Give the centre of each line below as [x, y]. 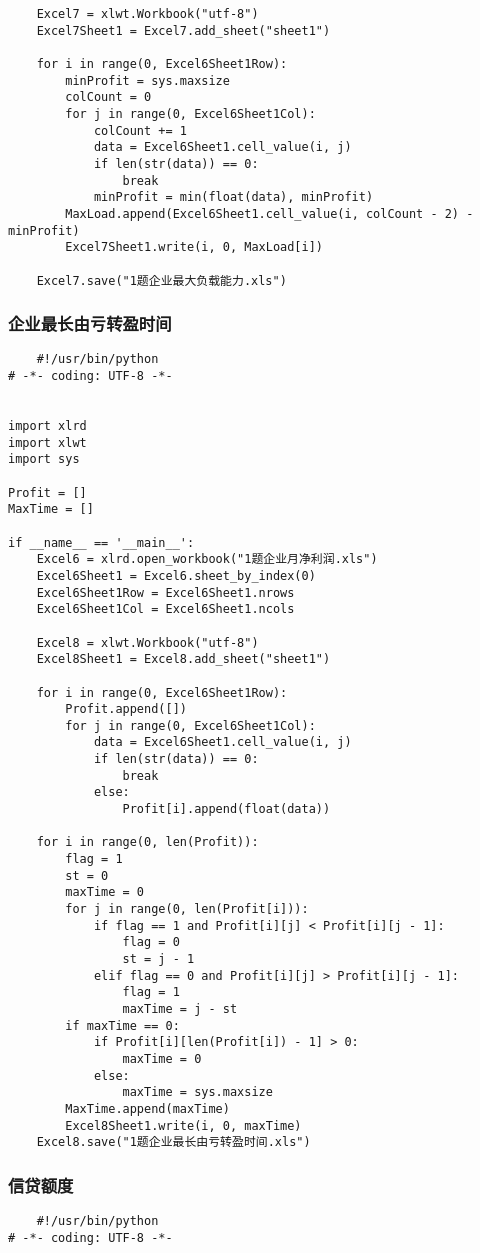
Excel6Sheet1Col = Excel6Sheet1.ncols [165, 609]
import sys [44, 459]
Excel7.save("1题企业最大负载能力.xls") [161, 280]
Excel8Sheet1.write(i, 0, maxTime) [183, 1125]
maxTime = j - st [180, 1008]
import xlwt [47, 442]
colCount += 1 [140, 130]
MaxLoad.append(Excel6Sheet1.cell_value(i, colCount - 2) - [269, 213]
